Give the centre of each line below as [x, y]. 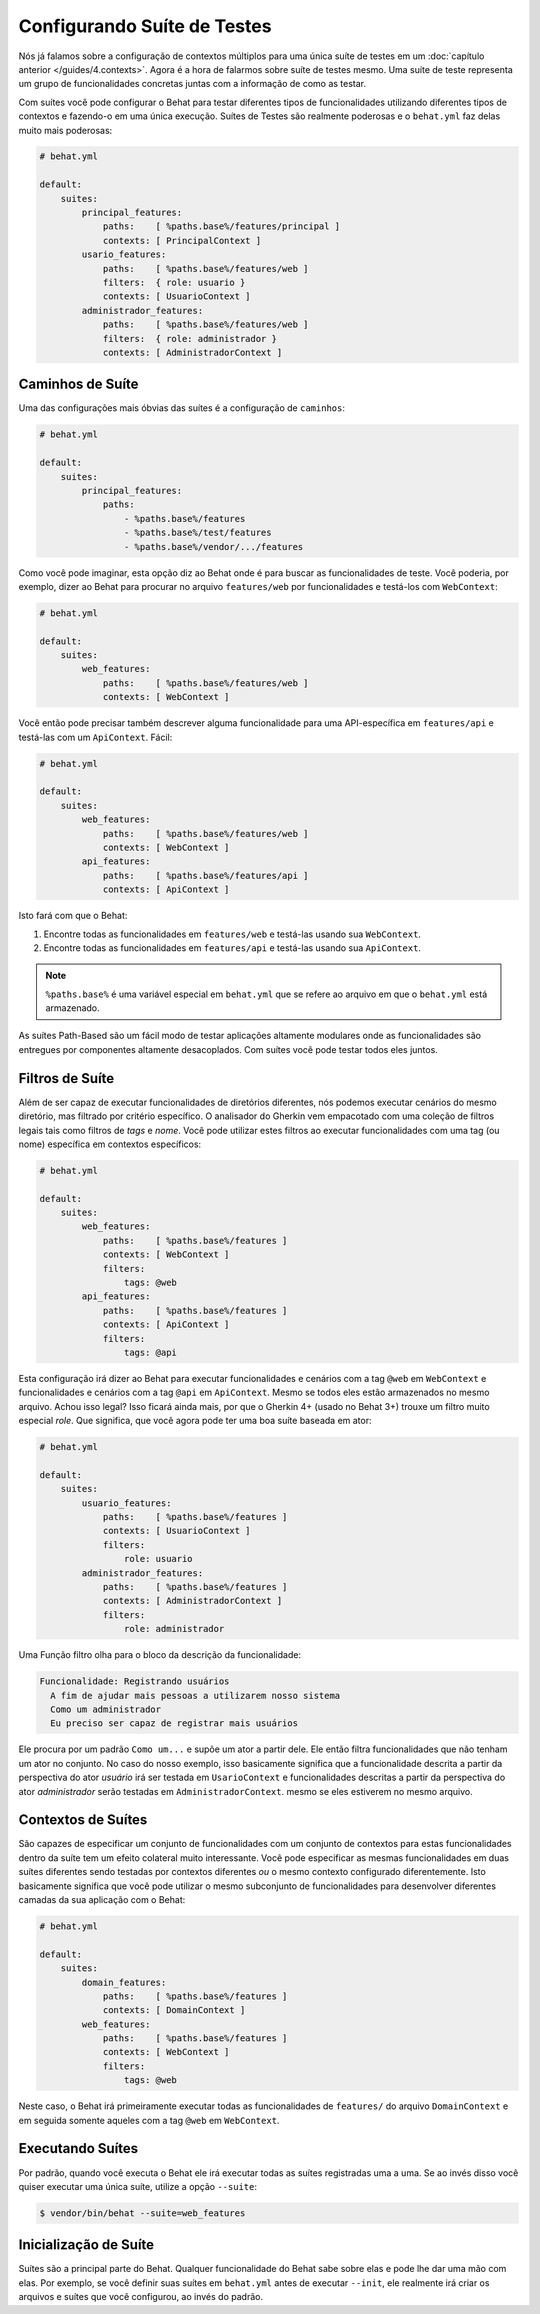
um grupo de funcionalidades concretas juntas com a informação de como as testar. [192, 84]
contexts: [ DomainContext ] [174, 2010]
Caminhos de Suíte [78, 384]
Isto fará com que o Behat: [73, 916]
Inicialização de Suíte [86, 2245]
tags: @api [150, 1352]
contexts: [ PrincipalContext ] [182, 240]
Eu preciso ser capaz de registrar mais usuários [174, 1723]
